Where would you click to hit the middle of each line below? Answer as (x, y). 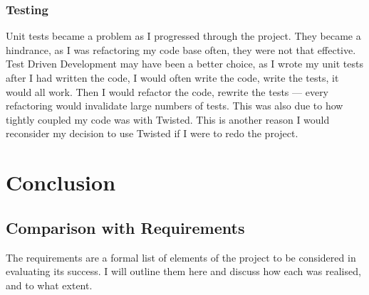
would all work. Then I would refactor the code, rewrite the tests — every (167, 91)
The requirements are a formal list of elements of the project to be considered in (181, 257)
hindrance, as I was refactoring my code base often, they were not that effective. (181, 49)
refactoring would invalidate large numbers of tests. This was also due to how (175, 106)
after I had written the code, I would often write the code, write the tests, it (172, 77)
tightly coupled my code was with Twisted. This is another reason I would (168, 119)
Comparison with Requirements (125, 227)
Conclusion (61, 182)
